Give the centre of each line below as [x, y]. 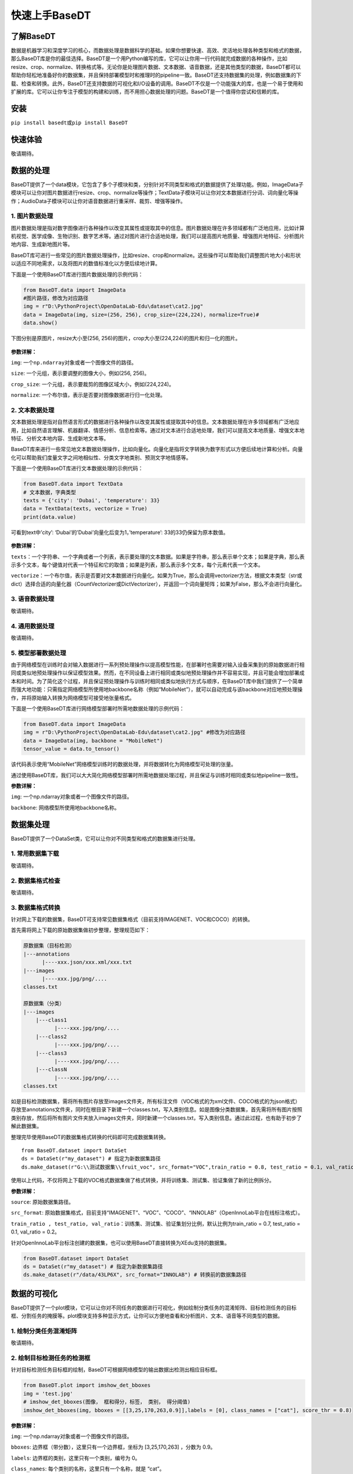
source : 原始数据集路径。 [42, 1202]
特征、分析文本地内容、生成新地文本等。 [60, 439]
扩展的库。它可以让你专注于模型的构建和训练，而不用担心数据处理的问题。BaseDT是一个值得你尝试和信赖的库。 [146, 92]
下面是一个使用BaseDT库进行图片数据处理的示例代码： [77, 274]
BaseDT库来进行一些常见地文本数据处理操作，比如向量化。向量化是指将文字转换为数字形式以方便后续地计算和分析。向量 [157, 449]
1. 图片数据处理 [32, 216]
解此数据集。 [26, 1126]
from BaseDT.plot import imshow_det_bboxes [87, 1385]
